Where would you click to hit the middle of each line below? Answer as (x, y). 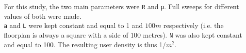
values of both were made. (43, 16)
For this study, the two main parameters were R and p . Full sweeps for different (122, 6)
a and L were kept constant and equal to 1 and (74, 25)
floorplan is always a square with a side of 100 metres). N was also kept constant (123, 34)
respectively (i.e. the (193, 25)
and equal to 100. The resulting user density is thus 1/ (85, 44)
